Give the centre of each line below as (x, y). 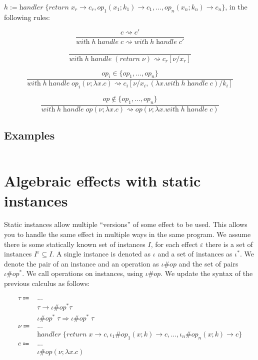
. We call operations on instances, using (83, 273)
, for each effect (174, 244)
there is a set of (229, 244)
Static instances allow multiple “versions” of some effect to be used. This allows (126, 224)
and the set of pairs (208, 263)
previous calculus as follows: (47, 283)
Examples (29, 135)
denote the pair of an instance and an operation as (81, 263)
